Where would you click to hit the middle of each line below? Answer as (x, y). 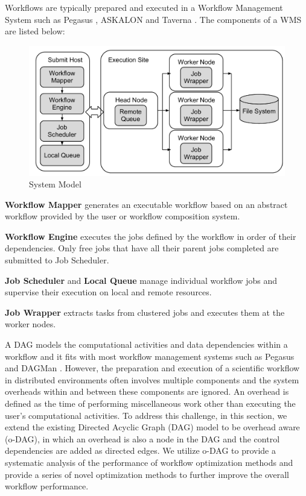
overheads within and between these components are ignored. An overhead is (147, 391)
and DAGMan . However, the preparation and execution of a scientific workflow (152, 368)
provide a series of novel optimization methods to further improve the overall (147, 474)
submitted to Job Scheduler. (57, 260)
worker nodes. (30, 324)
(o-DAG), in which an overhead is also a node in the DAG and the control (142, 438)
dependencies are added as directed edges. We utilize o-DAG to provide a (140, 450)
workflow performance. (47, 486)
